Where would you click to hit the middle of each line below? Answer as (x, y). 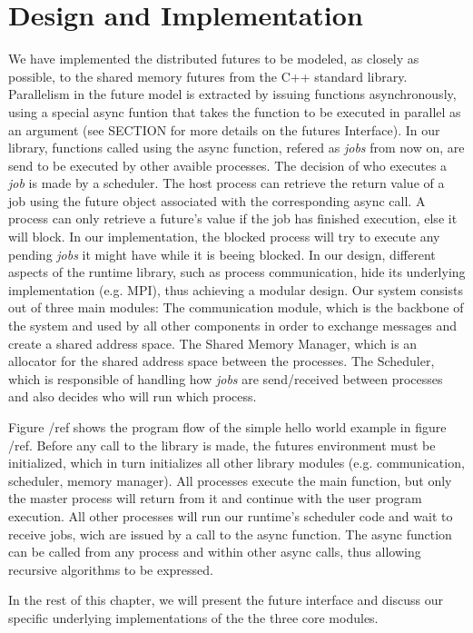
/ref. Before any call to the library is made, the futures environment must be (222, 445)
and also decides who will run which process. (133, 396)
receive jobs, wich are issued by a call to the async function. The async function (230, 534)
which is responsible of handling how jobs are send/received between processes (226, 378)
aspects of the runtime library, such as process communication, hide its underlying (237, 272)
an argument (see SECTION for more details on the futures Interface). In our (224, 129)
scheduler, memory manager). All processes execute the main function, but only (230, 480)
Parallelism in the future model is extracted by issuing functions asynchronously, (232, 94)
